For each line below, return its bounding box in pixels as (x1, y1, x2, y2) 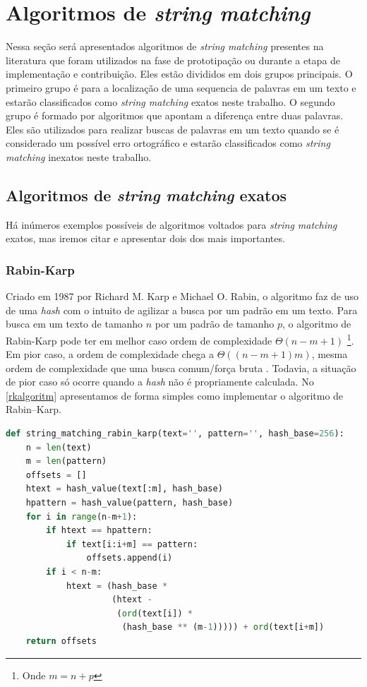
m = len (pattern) (25, 456, 107, 467)
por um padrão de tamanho (155, 316, 275, 331)
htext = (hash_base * (66, 580, 168, 591)
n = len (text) (25, 442, 92, 453)
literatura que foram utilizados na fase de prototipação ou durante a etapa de (6, 52, 341, 67)
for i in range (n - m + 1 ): (25, 511, 138, 522)
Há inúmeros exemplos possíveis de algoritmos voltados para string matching (6, 217, 337, 232)
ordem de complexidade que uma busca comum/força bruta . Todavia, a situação (6, 360, 356, 375)
